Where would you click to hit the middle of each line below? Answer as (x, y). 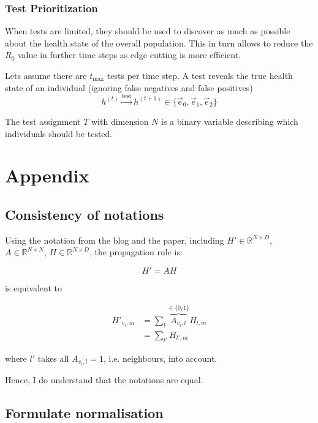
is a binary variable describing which (230, 121)
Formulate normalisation (84, 412)
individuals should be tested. (59, 133)
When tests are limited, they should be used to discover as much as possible (148, 31)
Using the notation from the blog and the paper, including (115, 240)
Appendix (47, 175)
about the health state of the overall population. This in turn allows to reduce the (159, 43)
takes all (53, 358)
